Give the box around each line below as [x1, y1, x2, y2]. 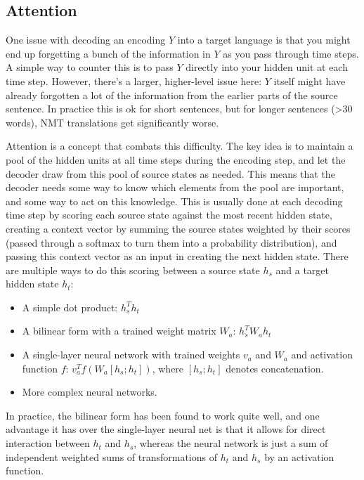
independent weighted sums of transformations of [6, 449, 218, 464]
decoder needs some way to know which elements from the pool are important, [6, 180, 344, 195]
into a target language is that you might [177, 32, 351, 47]
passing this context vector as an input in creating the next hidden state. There [6, 249, 349, 264]
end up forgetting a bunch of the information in [6, 46, 211, 60]
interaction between [6, 436, 90, 450]
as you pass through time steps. [223, 46, 359, 60]
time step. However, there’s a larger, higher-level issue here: [6, 73, 262, 88]
